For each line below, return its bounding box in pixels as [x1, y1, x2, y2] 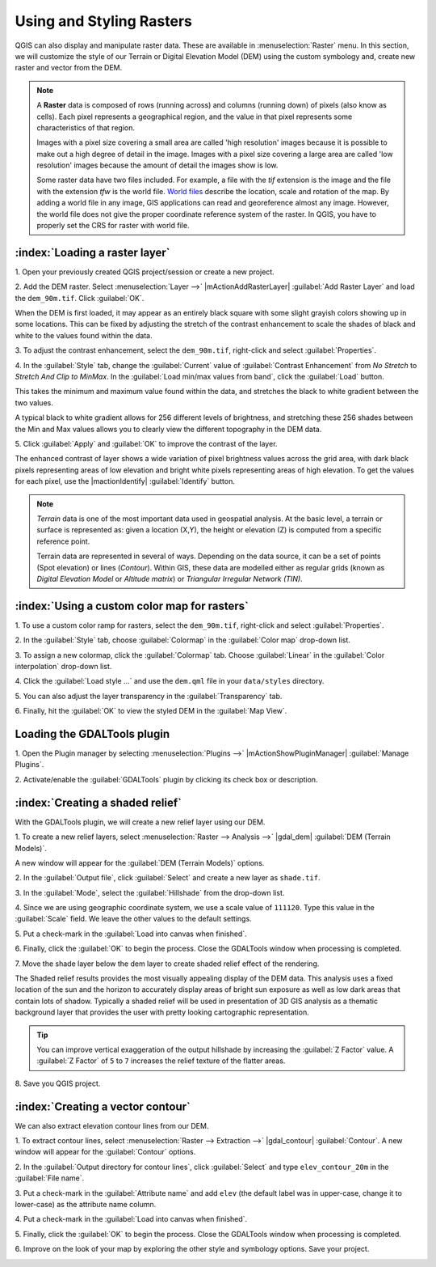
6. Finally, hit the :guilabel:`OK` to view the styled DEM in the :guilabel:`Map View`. [15, 706, 287, 716]
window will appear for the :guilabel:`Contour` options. [15, 1147, 196, 1157]
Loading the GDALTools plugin [15, 727, 170, 740]
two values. [15, 397, 54, 408]
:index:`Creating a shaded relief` [15, 795, 182, 809]
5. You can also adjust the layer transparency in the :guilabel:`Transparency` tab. [15, 691, 283, 701]
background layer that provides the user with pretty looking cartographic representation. [15, 1007, 310, 1017]
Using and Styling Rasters [15, 12, 193, 30]
